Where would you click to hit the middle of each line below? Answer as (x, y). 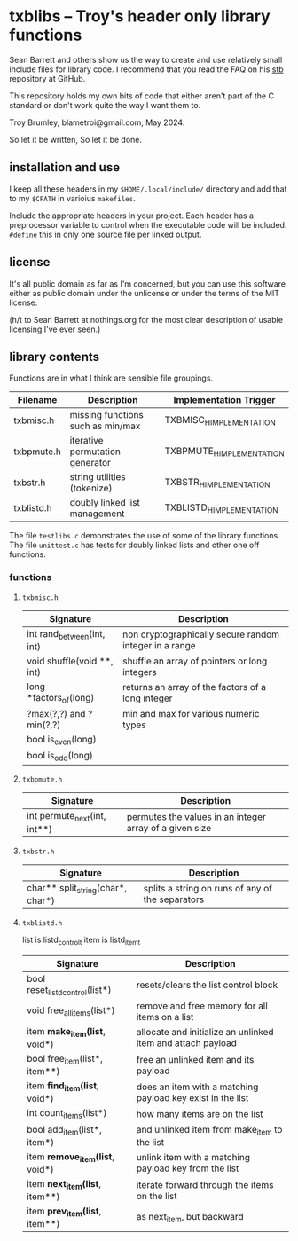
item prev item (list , (64, 1212)
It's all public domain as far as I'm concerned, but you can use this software (148, 283)
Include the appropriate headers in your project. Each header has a (132, 216)
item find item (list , (63, 1087)
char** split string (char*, (77, 888)
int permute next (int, (66, 817)
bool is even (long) (61, 740)
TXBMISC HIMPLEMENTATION (220, 420)
